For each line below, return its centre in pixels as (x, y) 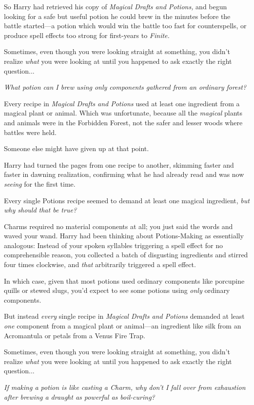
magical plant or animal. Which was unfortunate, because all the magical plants (123, 113)
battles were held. (30, 132)
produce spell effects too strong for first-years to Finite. (87, 35)
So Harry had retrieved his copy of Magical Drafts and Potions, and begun (116, 6)
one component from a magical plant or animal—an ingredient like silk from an (123, 326)
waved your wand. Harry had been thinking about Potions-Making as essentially (124, 236)
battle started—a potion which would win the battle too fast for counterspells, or (125, 26)
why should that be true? (40, 210)
